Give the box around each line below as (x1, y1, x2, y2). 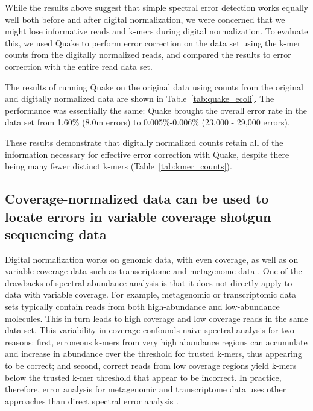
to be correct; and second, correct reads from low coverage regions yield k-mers (5, 359, 297, 372)
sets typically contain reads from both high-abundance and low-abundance (5, 300, 280, 313)
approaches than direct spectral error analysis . (5, 394, 179, 407)
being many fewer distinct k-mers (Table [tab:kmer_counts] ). (5, 160, 232, 172)
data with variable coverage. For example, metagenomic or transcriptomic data (5, 288, 297, 301)
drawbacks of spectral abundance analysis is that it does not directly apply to (5, 276, 292, 289)
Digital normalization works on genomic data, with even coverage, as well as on (5, 253, 299, 265)
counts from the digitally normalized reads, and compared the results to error (5, 48, 291, 61)
